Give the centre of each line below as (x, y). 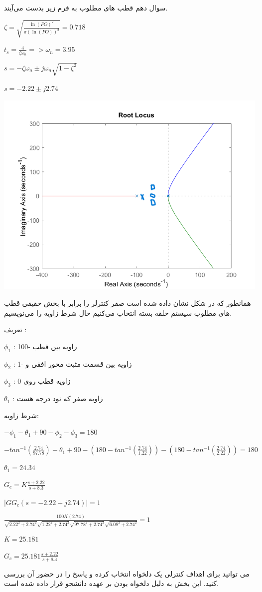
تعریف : (15, 329)
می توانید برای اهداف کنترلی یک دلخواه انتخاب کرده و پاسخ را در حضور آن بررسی (127, 573)
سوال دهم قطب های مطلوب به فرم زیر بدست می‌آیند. (86, 7)
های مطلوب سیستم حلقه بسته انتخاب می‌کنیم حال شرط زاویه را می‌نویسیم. (118, 312)
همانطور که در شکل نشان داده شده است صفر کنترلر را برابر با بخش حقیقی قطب (128, 303)
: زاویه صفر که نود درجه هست (58, 398)
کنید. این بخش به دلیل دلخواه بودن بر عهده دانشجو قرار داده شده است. (111, 583)
